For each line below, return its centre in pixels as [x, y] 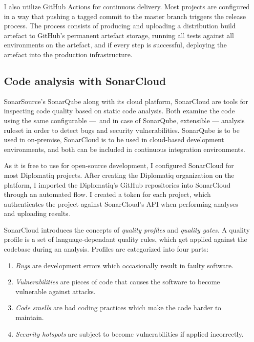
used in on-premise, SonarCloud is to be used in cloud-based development [114, 139]
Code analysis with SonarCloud [85, 80]
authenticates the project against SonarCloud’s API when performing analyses [121, 203]
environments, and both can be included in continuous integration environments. [125, 149]
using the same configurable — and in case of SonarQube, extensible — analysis [124, 120]
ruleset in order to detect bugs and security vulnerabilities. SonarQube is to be [122, 130]
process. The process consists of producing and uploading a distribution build [120, 26]
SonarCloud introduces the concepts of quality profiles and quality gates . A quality [127, 229]
